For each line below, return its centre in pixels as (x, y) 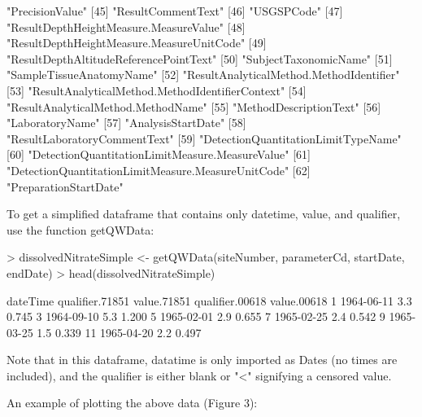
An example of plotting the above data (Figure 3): (132, 403)
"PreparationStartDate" (65, 186)
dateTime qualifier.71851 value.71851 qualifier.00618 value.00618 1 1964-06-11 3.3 (209, 300)
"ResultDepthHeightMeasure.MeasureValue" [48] (126, 26)
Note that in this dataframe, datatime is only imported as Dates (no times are (202, 360)
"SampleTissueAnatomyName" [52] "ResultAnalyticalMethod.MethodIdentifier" (203, 75)
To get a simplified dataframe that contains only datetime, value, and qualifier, (204, 214)
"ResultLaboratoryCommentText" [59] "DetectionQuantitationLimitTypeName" (204, 138)
